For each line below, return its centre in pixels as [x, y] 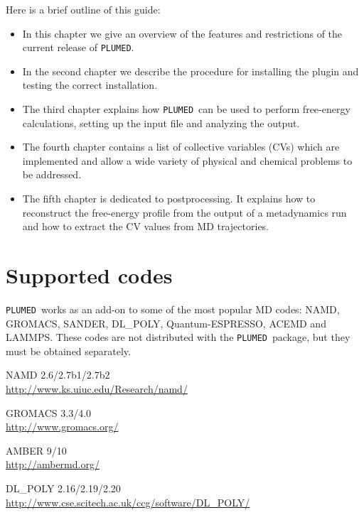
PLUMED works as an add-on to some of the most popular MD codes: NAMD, [173, 309]
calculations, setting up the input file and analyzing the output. [161, 123]
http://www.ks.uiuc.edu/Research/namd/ [97, 389]
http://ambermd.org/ [53, 464]
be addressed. [52, 174]
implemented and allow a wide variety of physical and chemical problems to [187, 160]
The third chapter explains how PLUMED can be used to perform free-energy [186, 109]
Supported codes [89, 275]
